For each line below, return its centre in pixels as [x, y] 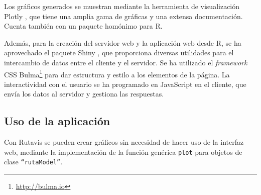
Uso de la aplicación [57, 121]
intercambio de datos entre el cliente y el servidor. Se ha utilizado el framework [126, 62]
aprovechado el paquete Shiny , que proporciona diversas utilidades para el [119, 53]
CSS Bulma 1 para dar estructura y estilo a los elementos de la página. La [117, 73]
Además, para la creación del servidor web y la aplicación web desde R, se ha [123, 42]
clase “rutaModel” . [33, 162]
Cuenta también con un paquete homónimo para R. [83, 26]
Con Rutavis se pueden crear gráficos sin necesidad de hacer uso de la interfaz [124, 142]
